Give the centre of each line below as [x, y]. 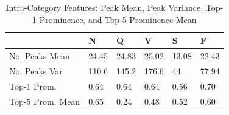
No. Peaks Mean [40, 56]
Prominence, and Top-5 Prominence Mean [118, 19]
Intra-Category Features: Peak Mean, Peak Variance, [104, 7]
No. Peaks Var [36, 71]
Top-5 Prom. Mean [45, 101]
